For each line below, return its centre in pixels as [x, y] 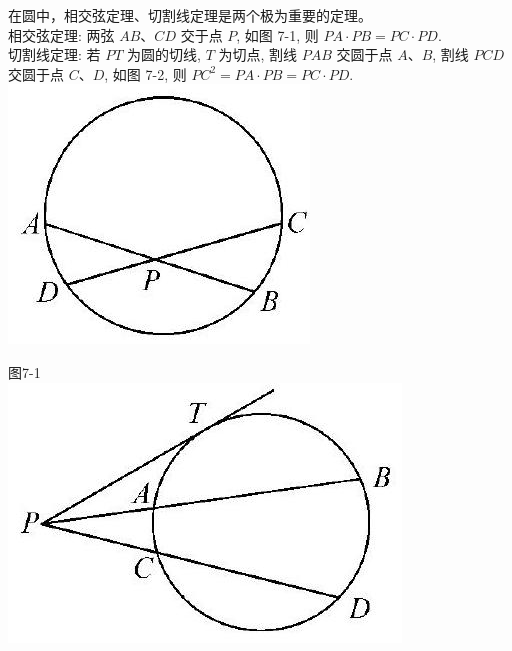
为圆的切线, [164, 54]
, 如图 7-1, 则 [277, 34]
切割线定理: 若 [54, 54]
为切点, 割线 [258, 54]
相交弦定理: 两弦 [61, 34]
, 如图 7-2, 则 [145, 73]
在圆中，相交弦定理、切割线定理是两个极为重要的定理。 [190, 15]
